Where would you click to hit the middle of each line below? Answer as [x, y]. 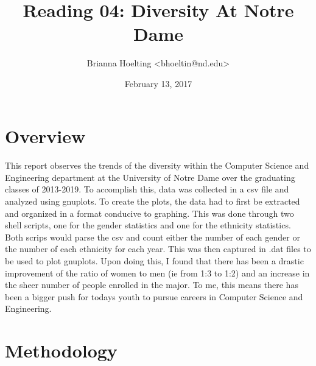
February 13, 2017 [158, 83]
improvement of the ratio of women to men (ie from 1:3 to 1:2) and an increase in [157, 273]
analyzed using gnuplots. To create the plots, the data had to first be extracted [153, 201]
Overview [45, 135]
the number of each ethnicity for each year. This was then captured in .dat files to [158, 249]
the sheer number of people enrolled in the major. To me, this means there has [152, 285]
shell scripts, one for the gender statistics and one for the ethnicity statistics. [148, 225]
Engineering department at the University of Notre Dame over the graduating [150, 177]
